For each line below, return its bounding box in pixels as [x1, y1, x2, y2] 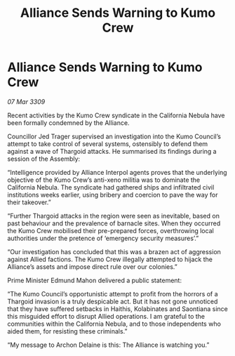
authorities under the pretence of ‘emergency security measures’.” [7, 234, 199, 242]
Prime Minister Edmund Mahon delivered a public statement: [7, 276, 182, 284]
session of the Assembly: [7, 154, 81, 163]
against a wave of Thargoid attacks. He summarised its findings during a [7, 147, 217, 155]
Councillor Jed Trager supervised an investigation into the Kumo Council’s [7, 132, 221, 140]
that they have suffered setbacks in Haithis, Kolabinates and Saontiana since [7, 304, 228, 313]
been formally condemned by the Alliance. [7, 118, 130, 127]
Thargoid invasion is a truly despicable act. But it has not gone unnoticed [7, 297, 218, 305]
